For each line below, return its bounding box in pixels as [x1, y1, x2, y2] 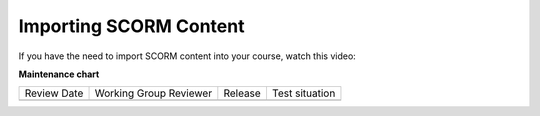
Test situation [271, 86, 336, 100]
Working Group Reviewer [94, 86, 213, 100]
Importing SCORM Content [18, 15, 245, 37]
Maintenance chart [18, 68, 100, 80]
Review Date [24, 86, 84, 100]
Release [223, 86, 262, 100]
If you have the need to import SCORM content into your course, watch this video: [18, 50, 357, 62]
